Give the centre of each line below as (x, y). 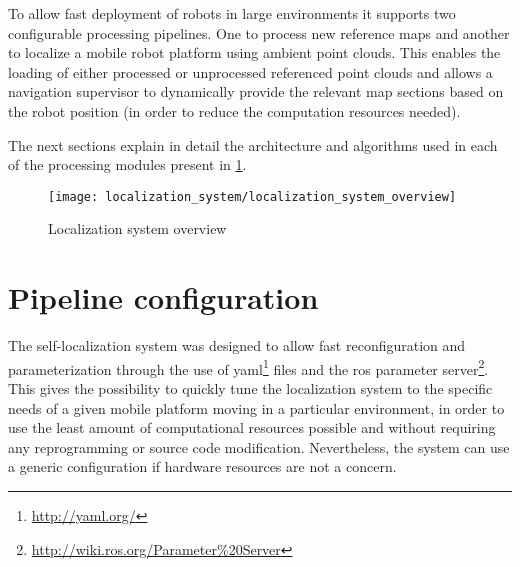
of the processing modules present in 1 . (127, 164)
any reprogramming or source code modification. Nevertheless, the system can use (259, 446)
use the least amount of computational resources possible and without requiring (252, 427)
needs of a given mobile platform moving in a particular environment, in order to (256, 407)
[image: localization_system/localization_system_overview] (252, 196)
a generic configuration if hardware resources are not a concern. (202, 466)
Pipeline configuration (163, 297)
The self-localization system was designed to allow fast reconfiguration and (237, 345)
